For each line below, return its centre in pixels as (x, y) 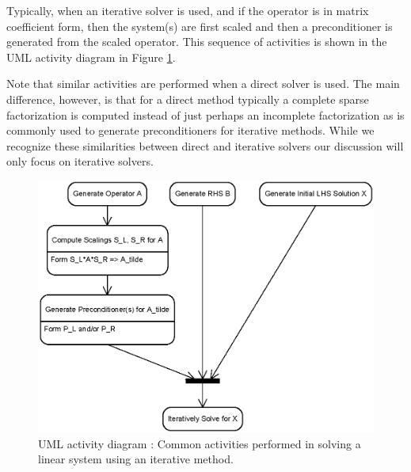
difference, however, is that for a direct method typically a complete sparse (188, 99)
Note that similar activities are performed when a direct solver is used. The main (203, 84)
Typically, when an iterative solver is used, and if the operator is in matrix (188, 10)
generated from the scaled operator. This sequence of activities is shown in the (197, 42)
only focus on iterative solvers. (80, 161)
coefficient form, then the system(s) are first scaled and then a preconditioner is (200, 26)
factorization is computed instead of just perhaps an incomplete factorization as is (205, 114)
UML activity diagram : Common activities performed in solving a (200, 443)
